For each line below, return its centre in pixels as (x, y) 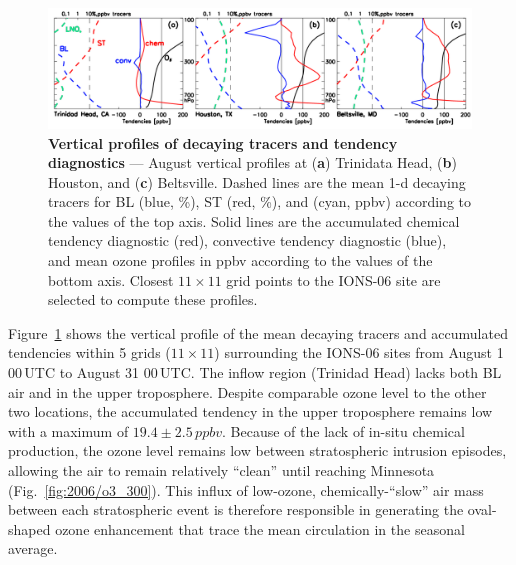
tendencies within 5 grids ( (89, 352)
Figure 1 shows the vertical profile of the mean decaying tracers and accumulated (258, 332)
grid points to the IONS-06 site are (333, 279)
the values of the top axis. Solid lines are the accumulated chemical (254, 220)
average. (33, 548)
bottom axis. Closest (111, 279)
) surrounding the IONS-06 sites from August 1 (359, 352)
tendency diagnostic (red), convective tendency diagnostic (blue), (247, 240)
